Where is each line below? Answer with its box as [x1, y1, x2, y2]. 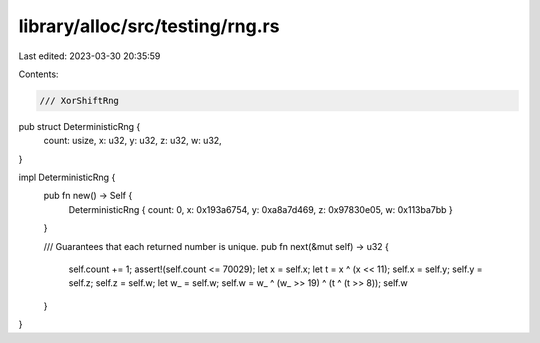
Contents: [18, 68, 59, 80]
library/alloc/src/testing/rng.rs [18, 15, 280, 37]
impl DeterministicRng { [18, 171, 116, 184]
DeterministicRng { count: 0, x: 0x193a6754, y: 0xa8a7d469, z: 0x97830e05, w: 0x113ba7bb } [68, 203, 454, 215]
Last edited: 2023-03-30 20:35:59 [18, 50, 161, 62]
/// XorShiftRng [39, 95, 120, 106]
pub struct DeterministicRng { [18, 120, 141, 132]
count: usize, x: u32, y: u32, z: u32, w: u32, [43, 135, 222, 147]
